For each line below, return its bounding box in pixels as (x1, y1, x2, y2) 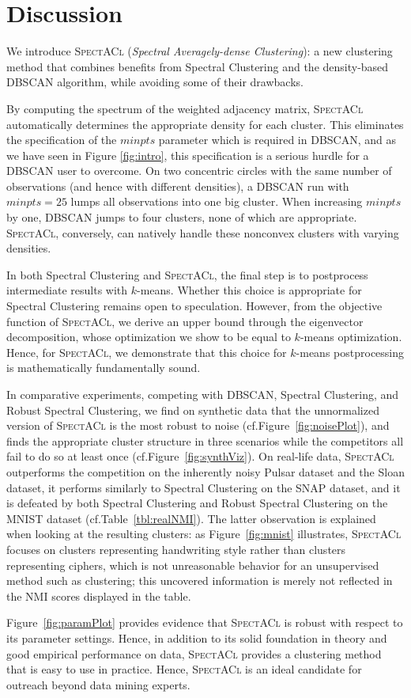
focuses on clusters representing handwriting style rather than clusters (6, 541, 346, 557)
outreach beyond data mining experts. (6, 676, 190, 692)
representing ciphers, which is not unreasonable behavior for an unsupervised (6, 556, 379, 573)
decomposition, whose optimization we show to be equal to (6, 328, 291, 345)
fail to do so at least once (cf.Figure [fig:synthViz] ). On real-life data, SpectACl (6, 448, 394, 465)
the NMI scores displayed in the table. (6, 587, 191, 604)
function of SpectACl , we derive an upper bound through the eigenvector (6, 313, 364, 329)
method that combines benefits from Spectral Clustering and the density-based (6, 58, 389, 74)
